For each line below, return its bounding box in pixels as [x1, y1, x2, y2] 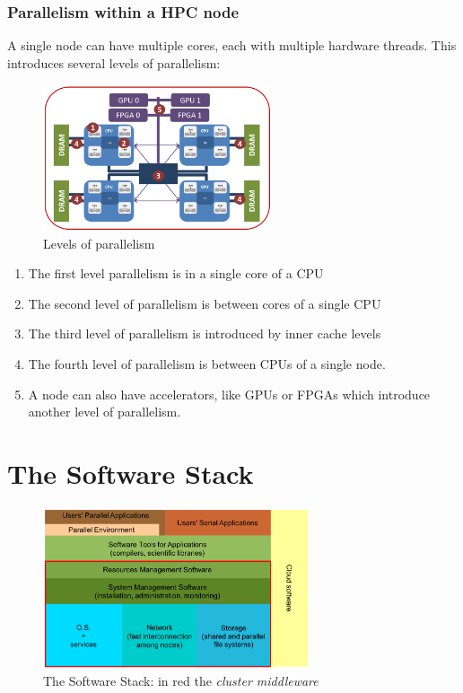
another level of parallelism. [28, 402, 181, 421]
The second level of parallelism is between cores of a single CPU [28, 294, 381, 312]
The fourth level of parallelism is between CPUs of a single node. [28, 354, 386, 373]
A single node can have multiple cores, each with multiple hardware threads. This [7, 36, 457, 55]
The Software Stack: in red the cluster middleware [43, 671, 319, 689]
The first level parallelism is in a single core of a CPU [28, 264, 324, 283]
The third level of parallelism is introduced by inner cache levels [28, 324, 381, 343]
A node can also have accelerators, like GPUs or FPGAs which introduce [28, 384, 431, 403]
